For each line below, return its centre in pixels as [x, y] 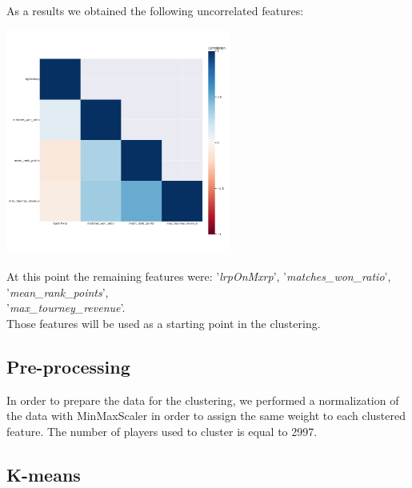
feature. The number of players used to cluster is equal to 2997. [162, 431]
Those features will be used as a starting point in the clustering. [164, 323]
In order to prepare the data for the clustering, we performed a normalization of [203, 400]
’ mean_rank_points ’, [58, 292]
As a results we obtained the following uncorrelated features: [155, 10]
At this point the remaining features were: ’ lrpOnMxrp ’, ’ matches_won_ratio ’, [199, 276]
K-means [44, 474]
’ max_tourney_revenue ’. [66, 308]
